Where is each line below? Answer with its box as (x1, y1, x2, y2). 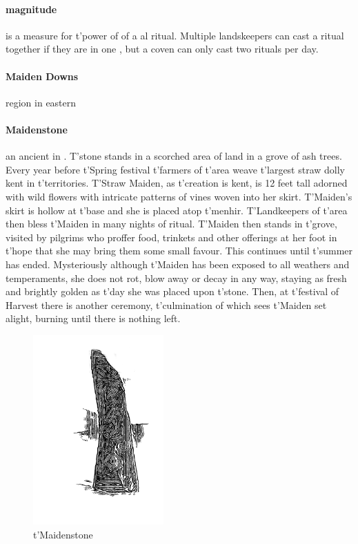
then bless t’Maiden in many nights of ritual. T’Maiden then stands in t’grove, (6, 216, 337, 231)
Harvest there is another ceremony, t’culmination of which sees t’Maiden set (6, 297, 327, 312)
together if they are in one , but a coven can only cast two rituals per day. (6, 41, 319, 56)
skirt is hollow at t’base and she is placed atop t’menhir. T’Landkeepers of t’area (6, 203, 348, 217)
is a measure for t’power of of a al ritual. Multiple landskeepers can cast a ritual (6, 28, 344, 42)
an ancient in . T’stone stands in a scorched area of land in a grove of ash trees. (6, 149, 342, 163)
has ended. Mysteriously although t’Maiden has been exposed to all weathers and (6, 256, 350, 271)
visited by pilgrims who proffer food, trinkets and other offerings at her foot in (6, 229, 337, 244)
